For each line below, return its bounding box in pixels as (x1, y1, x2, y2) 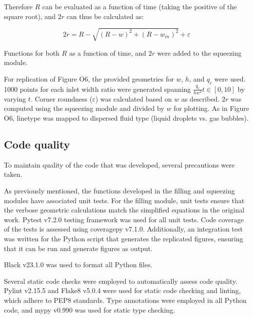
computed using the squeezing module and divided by (4, 103, 164, 113)
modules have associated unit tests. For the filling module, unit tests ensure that (4, 195, 245, 205)
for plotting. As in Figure (174, 103, 249, 113)
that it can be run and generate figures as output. (4, 243, 153, 253)
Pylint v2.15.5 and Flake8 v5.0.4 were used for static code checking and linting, (4, 285, 241, 296)
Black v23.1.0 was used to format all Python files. (4, 259, 153, 270)
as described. (181, 93, 220, 104)
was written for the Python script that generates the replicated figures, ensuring (4, 233, 243, 243)
